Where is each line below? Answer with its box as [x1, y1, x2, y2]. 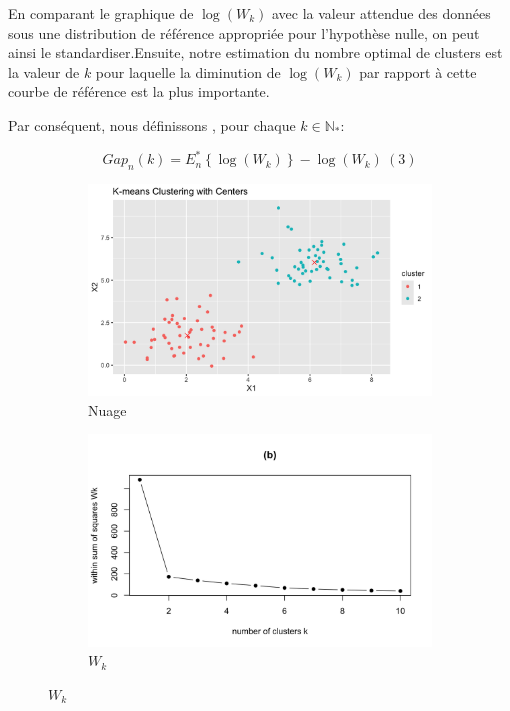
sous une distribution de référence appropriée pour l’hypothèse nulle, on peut [8, 22, 480, 43]
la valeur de [8, 61, 80, 82]
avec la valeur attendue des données [271, 3, 491, 23]
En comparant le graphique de [8, 3, 194, 23]
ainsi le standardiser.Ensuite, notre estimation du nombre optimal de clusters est [8, 42, 503, 63]
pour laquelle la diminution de [95, 61, 281, 82]
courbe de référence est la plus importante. [8, 81, 270, 102]
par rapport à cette [359, 61, 477, 82]
